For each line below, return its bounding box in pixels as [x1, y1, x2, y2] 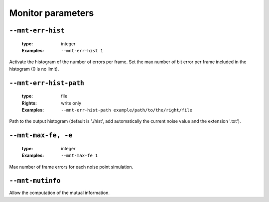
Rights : [21, 100, 37, 106]
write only [61, 100, 82, 106]
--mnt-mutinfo [9, 177, 61, 185]
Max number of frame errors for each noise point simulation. [9, 164, 134, 170]
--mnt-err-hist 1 [61, 48, 103, 53]
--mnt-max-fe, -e [9, 131, 73, 139]
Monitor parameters [9, 7, 94, 18]
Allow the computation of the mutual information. [9, 190, 110, 196]
